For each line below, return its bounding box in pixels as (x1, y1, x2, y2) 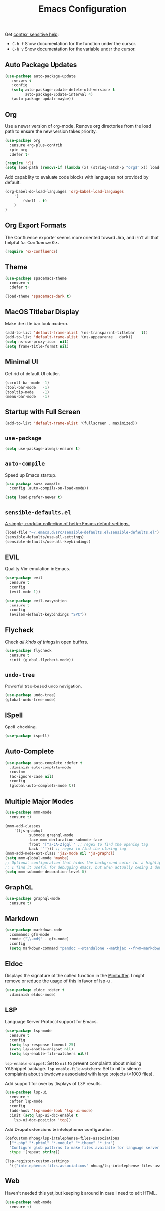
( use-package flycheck (5, 648, 52, 653)
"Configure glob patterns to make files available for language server (9, 1145, 160, 1150)
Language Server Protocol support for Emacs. (5, 1019, 98, 1025)
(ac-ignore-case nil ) (9, 774, 54, 779)
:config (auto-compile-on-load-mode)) (9, 486, 89, 491)
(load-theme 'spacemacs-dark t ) (5, 294, 71, 299)
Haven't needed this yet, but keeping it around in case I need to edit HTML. (5, 1190, 157, 1196)
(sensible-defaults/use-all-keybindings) (5, 539, 91, 544)
